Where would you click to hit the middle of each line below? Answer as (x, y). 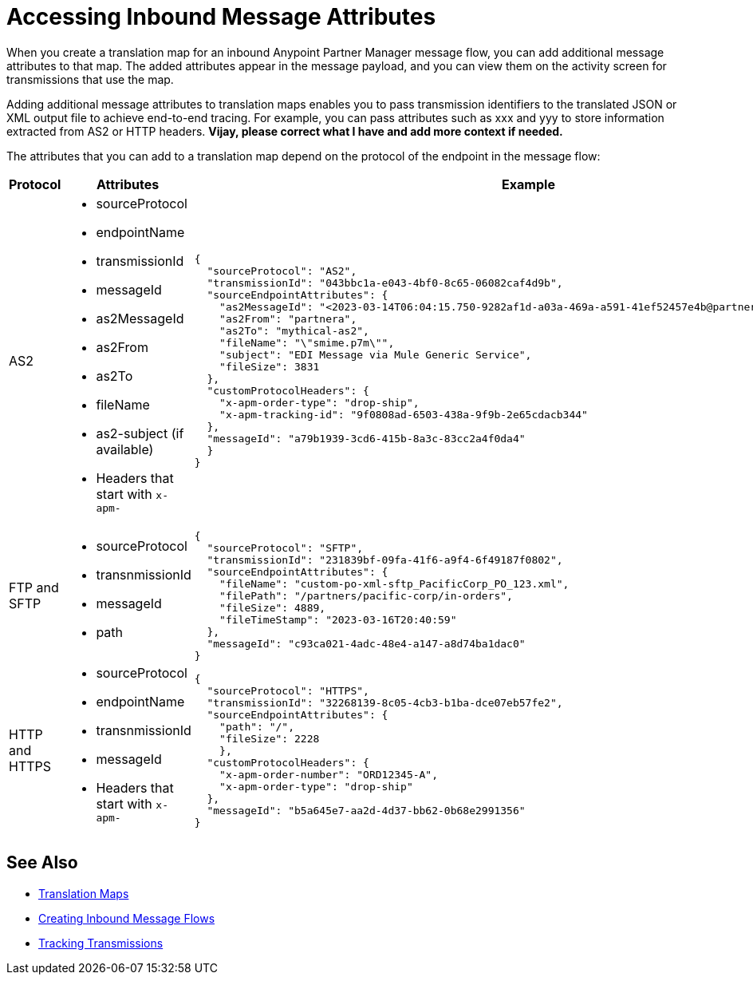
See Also (42, 863)
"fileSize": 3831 (270, 367)
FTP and (34, 588)
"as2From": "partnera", (288, 319)
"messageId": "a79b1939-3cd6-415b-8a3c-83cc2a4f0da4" (366, 439)
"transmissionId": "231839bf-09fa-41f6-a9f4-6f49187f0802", (385, 560)
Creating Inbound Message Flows (127, 918)
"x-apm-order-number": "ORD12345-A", (329, 774)
